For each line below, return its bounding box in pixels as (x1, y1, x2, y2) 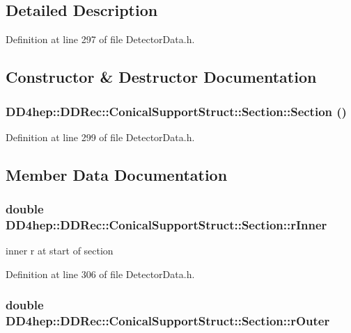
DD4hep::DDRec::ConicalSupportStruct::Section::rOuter (6, 312, 330, 330)
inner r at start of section (6, 243, 114, 258)
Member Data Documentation (6, 163, 228, 185)
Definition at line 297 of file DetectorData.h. (6, 32, 195, 47)
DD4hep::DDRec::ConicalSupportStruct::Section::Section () (6, 102, 347, 120)
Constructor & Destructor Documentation (6, 66, 317, 88)
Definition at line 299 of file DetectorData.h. (6, 129, 195, 144)
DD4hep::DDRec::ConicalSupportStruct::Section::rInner (6, 216, 327, 234)
